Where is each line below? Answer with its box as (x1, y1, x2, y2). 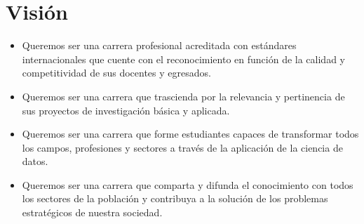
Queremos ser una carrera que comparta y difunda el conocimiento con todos (22, 177, 353, 192)
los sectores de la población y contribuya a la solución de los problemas (22, 191, 328, 206)
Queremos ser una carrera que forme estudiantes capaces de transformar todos (22, 126, 359, 141)
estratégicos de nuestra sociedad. (22, 205, 163, 220)
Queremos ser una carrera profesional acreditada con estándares (22, 38, 297, 53)
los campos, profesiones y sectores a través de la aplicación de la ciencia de (22, 140, 343, 154)
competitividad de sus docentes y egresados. (22, 65, 211, 80)
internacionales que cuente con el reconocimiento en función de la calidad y (22, 51, 345, 66)
